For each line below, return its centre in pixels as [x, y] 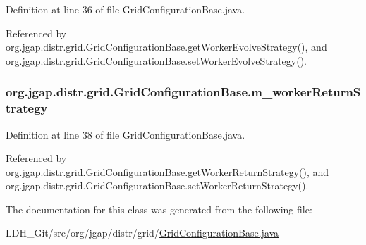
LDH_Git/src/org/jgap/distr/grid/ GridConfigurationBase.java [142, 233]
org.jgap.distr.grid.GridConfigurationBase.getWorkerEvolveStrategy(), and [166, 47]
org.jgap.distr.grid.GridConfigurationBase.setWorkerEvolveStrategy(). [156, 60]
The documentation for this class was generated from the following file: [159, 209]
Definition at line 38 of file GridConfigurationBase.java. [126, 134]
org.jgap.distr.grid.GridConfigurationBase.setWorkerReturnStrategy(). [157, 186]
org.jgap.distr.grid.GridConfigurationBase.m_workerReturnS [183, 92]
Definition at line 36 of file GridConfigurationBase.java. [126, 9]
